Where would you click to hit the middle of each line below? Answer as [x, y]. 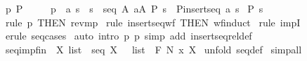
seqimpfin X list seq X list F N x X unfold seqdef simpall [153, 49]
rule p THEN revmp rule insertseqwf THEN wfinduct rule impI [153, 22]
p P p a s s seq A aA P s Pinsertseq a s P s [134, 8]
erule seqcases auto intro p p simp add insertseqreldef [129, 36]
